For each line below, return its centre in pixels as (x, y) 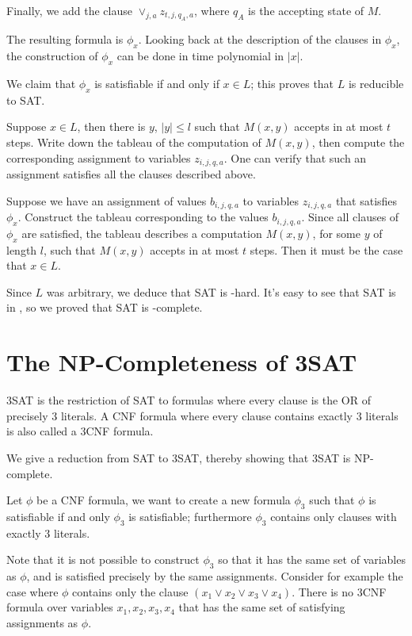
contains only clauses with (334, 516)
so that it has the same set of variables (312, 559)
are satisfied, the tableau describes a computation (142, 233)
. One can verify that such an (295, 157)
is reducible (376, 83)
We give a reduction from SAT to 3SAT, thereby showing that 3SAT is (179, 457)
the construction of (52, 56)
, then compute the (358, 142)
